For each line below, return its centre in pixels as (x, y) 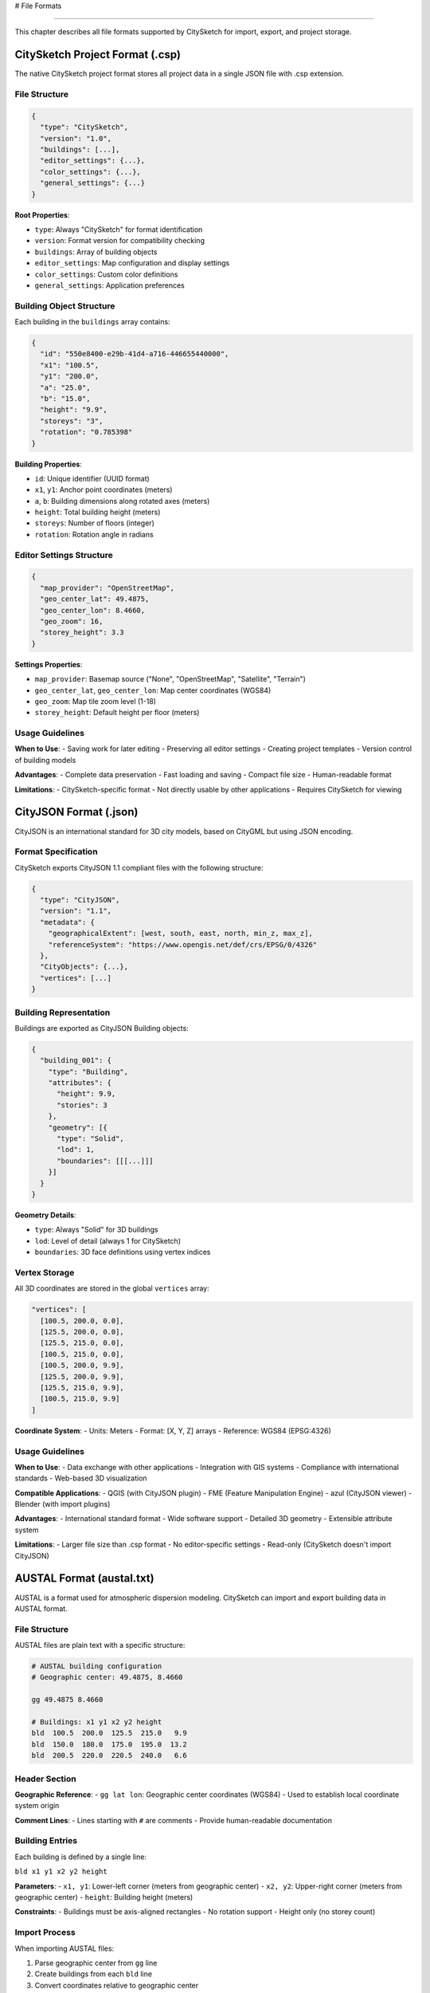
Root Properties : (42, 214)
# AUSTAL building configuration (97, 1667)
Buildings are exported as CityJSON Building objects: (102, 1028)
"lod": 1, (76, 1150)
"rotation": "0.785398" (86, 432)
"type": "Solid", (91, 1139)
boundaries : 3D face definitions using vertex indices (123, 1252)
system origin (37, 1806)
